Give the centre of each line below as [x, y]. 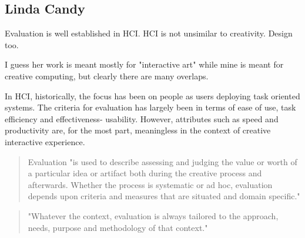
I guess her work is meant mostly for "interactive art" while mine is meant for [144, 64]
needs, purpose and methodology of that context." [118, 227]
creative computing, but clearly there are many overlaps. [107, 76]
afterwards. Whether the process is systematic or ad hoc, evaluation [150, 184]
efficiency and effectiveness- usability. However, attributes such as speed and [142, 118]
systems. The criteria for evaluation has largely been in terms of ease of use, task [150, 107]
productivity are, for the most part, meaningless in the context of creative [138, 130]
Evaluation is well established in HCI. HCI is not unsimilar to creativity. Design [149, 33]
